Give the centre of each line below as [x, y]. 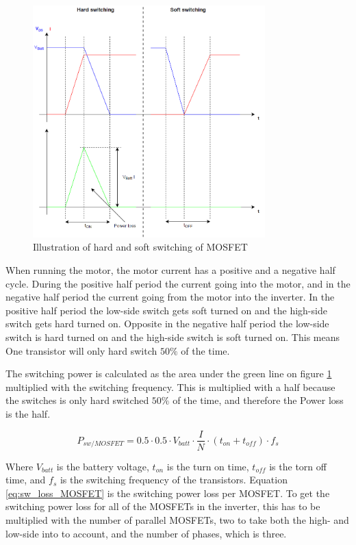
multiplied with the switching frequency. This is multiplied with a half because [170, 386]
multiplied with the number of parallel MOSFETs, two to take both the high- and [177, 519]
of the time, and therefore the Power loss [258, 400]
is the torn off [298, 466]
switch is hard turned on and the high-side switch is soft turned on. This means [173, 337]
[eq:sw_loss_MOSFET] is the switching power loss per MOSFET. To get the [168, 493]
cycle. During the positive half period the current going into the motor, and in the [178, 283]
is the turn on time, [208, 466]
